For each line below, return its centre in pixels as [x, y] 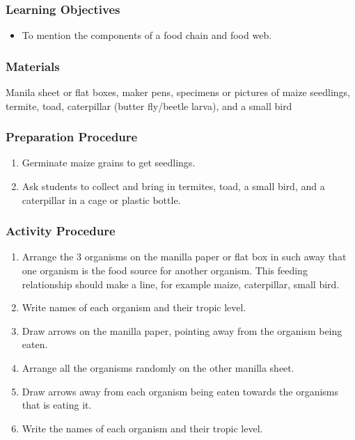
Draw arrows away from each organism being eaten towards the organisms [180, 391]
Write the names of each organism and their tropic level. [142, 428]
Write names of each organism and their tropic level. [134, 307]
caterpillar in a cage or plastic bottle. [101, 199]
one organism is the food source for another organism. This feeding [165, 270]
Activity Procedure [61, 231]
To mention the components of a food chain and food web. [147, 35]
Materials [33, 66]
